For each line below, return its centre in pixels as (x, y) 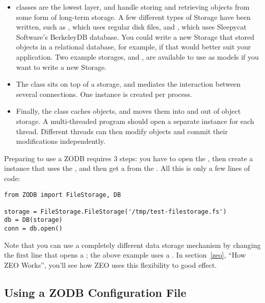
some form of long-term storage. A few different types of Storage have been (133, 17)
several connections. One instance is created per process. (104, 94)
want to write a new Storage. (61, 67)
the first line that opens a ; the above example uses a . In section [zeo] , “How (125, 255)
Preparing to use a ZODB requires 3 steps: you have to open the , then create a (129, 158)
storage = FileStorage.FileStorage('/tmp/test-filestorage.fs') (115, 211)
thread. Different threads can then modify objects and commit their (122, 131)
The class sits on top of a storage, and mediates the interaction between (128, 84)
